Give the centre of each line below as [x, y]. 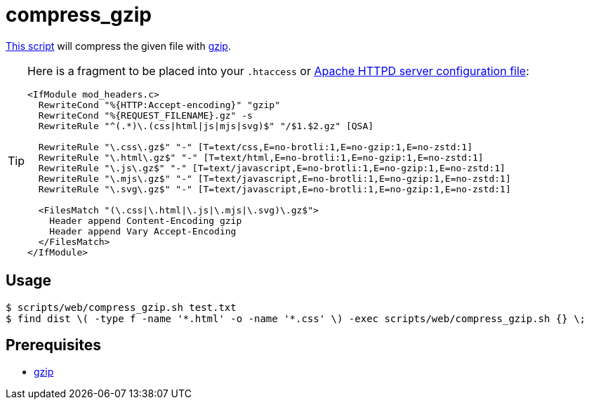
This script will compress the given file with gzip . [118, 46]
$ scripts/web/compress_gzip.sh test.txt [121, 307]
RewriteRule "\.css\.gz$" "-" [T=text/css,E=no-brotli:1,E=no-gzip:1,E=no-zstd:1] [255, 147]
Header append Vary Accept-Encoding [143, 231]
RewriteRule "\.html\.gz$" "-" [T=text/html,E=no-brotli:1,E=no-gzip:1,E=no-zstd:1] [261, 157]
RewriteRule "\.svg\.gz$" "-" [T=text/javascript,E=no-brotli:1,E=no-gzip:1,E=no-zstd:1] [274, 189]
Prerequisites [53, 345]
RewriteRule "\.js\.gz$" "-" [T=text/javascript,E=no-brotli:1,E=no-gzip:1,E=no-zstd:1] [272, 168]
